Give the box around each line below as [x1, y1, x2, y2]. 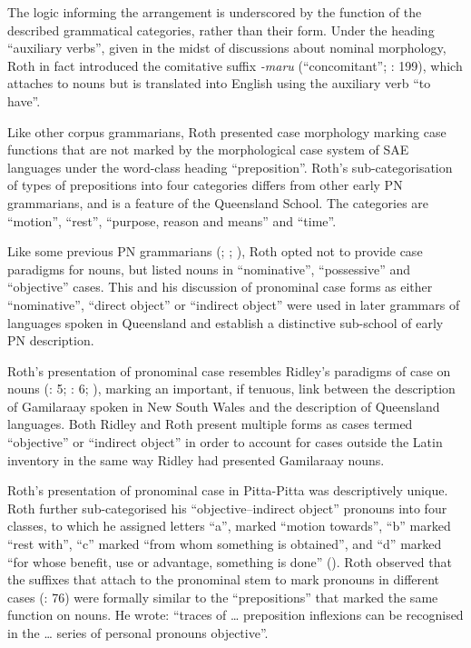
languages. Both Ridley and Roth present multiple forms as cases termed [7, 414, 413, 434]
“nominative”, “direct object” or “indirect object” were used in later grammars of [7, 294, 460, 314]
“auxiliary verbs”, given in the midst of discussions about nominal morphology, [7, 38, 446, 57]
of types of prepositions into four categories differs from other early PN [7, 175, 403, 194]
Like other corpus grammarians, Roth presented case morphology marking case [7, 122, 446, 141]
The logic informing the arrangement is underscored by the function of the [7, 3, 422, 21]
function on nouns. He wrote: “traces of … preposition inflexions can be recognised [7, 605, 464, 624]
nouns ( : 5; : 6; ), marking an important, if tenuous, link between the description [7, 379, 456, 398]
